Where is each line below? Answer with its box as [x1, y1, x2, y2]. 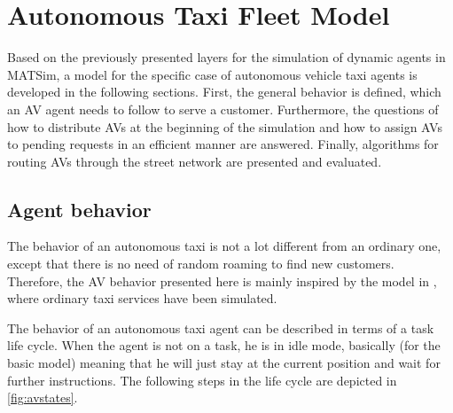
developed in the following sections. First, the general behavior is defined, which [7, 82, 441, 101]
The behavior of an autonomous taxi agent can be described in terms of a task [7, 318, 434, 337]
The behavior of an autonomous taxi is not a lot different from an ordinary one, [7, 237, 441, 255]
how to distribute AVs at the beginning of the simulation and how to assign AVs [7, 117, 442, 136]
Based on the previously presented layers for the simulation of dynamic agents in [7, 48, 446, 66]
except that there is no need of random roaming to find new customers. [7, 254, 394, 273]
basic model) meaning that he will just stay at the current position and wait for [7, 354, 441, 372]
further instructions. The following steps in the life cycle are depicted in [7, 370, 397, 389]
